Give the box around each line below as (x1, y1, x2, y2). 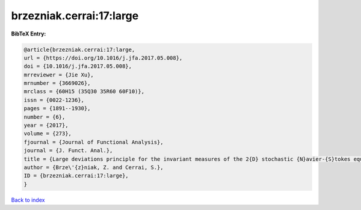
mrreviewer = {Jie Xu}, (23, 71, 94, 78)
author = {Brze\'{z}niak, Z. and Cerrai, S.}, (23, 164, 164, 171)
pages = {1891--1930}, (23, 105, 91, 112)
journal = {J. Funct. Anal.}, (23, 147, 113, 154)
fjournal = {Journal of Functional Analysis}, (23, 138, 164, 146)
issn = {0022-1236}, (23, 96, 84, 103)
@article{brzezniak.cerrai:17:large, (23, 46, 135, 53)
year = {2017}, (23, 122, 69, 129)
